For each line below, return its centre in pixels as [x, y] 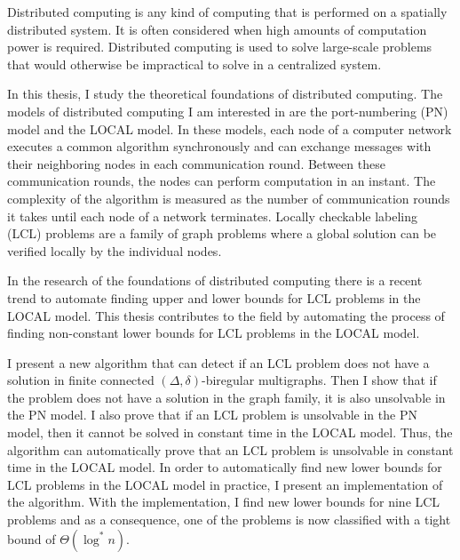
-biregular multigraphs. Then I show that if [319, 380]
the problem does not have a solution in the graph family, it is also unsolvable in [226, 397]
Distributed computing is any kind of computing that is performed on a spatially [227, 12]
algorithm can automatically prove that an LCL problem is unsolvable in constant [230, 449]
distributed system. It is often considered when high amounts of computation [217, 29]
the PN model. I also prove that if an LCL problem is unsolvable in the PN [212, 415]
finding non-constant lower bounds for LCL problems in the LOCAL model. [214, 333]
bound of [32, 538]
